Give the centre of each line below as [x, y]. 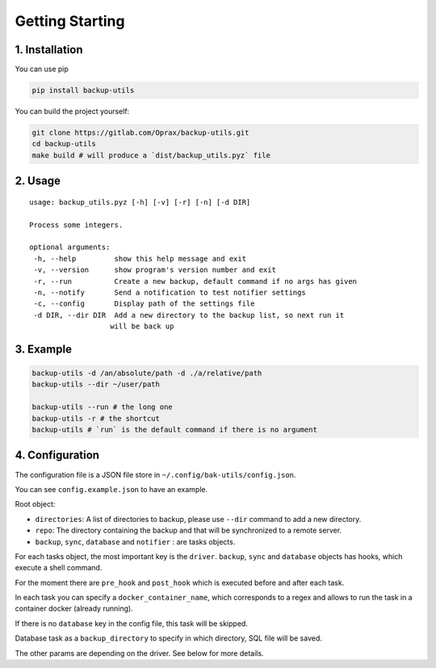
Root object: [35, 504]
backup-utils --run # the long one [102, 407]
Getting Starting [70, 21]
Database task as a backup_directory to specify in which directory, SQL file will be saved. [169, 638]
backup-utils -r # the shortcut [96, 418]
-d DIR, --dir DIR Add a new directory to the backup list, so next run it [189, 315]
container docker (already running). [74, 608]
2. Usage [38, 181]
